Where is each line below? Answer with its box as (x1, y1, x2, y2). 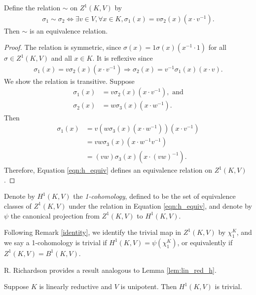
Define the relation (4, 2, 61, 12)
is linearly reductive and (39, 281, 112, 292)
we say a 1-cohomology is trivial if (4, 237, 107, 247)
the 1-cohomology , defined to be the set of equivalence (73, 191, 236, 201)
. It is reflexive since (92, 53, 153, 63)
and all (51, 53, 72, 63)
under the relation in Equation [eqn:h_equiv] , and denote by (69, 200, 252, 211)
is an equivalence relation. (30, 25, 108, 36)
